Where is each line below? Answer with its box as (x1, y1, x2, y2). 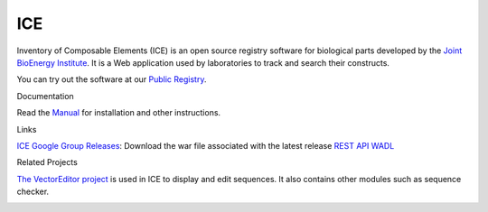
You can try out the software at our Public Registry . (16, 74, 207, 85)
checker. (16, 186, 50, 198)
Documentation (16, 90, 74, 101)
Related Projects (16, 157, 79, 168)
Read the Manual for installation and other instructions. (16, 107, 221, 118)
